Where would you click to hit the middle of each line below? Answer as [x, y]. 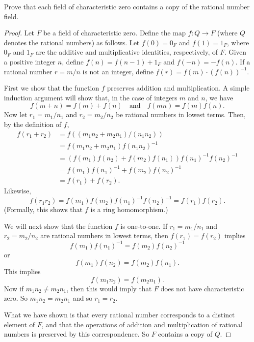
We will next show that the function [58, 226]
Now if [14, 288]
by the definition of [33, 124]
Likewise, [18, 191]
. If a [243, 61]
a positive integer [30, 61]
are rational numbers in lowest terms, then [104, 235]
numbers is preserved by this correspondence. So [77, 334]
